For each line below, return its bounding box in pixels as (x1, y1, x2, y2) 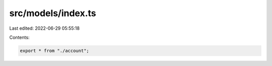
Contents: (9, 34, 30, 40)
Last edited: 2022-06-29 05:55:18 (9, 25, 80, 31)
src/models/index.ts (9, 8, 97, 19)
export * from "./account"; (20, 48, 89, 53)
